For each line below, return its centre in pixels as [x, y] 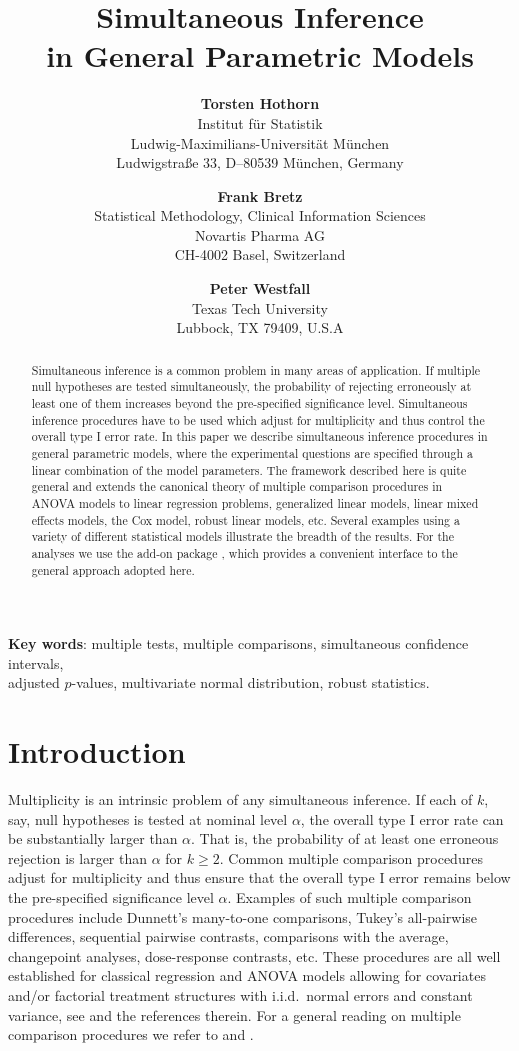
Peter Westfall [260, 288]
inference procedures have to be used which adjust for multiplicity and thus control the [258, 419]
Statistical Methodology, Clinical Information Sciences [260, 215]
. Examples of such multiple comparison [349, 897]
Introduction [97, 751]
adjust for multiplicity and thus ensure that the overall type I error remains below [259, 877]
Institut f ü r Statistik [260, 122]
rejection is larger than [78, 857]
